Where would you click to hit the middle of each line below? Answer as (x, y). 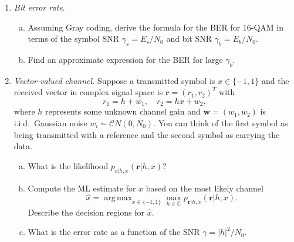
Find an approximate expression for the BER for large (125, 59)
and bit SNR (189, 38)
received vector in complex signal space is (88, 92)
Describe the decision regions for (86, 212)
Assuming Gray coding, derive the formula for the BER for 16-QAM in (156, 27)
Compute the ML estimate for (82, 188)
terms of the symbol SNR (74, 38)
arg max (118, 198)
